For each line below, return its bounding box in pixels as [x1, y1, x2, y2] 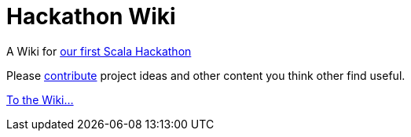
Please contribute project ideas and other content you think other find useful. [6, 68, 405, 82]
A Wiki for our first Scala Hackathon [6, 44, 192, 58]
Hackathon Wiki [6, 3, 176, 30]
